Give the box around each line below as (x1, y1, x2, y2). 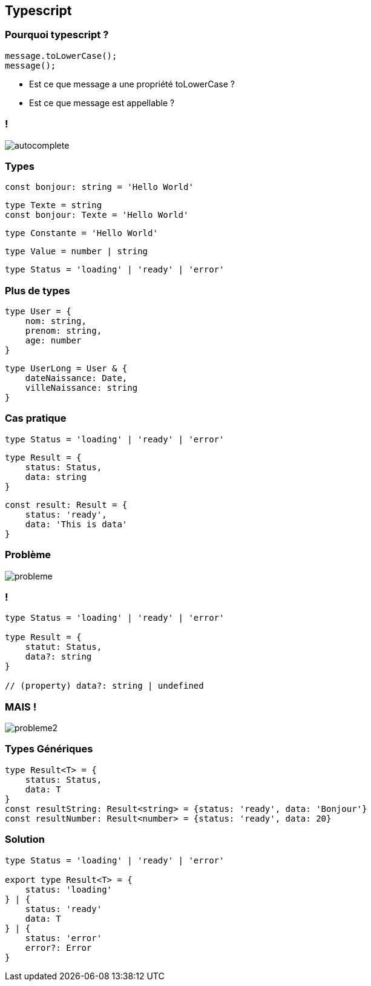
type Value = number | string (5, 246, 148, 257)
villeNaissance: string (25, 383, 138, 393)
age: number (25, 336, 82, 346)
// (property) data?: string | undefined (5, 681, 204, 691)
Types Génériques (5, 743, 93, 755)
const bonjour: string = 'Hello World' (5, 182, 194, 192)
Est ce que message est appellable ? (29, 97, 175, 108)
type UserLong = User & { (5, 363, 128, 374)
